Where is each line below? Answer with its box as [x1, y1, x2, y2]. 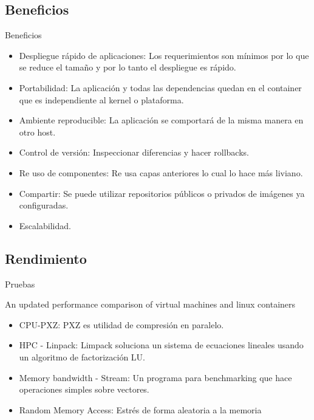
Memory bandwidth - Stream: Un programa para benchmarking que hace [19, 371, 292, 384]
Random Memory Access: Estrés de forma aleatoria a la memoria [19, 403, 262, 416]
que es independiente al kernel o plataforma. [19, 93, 184, 106]
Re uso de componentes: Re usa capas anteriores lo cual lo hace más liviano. [19, 166, 303, 179]
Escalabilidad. [19, 219, 71, 232]
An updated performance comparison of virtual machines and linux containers [5, 298, 296, 311]
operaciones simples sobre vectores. [19, 383, 149, 396]
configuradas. [19, 199, 69, 212]
